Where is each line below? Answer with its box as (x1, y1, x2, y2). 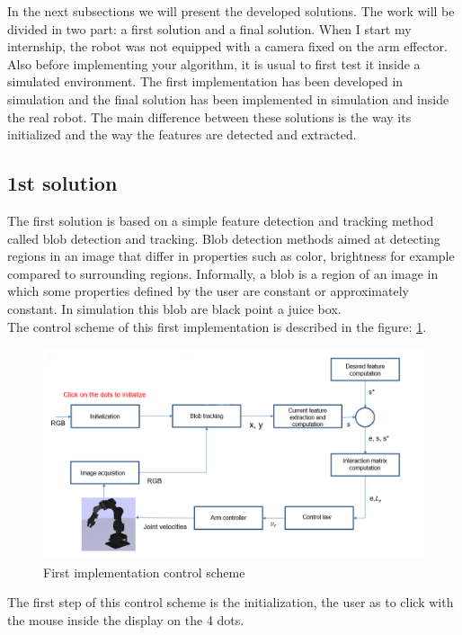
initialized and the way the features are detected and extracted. (7, 125, 357, 144)
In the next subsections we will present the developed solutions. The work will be (7, 2, 455, 20)
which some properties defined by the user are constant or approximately (7, 282, 409, 300)
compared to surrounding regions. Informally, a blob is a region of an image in (7, 264, 439, 282)
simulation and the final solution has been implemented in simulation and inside (7, 89, 449, 108)
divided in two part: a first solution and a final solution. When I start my (7, 19, 412, 38)
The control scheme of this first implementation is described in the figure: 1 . (7, 317, 427, 335)
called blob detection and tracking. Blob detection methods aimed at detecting (7, 228, 440, 247)
